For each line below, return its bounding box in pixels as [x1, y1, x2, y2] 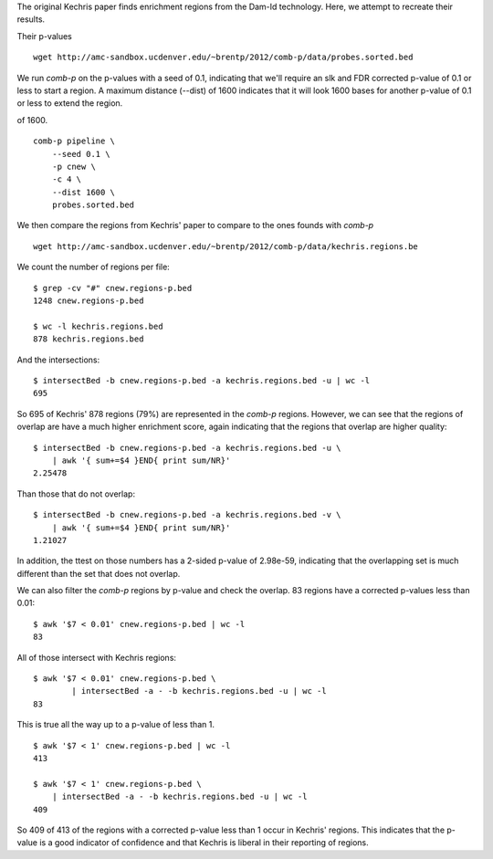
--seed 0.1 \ [51, 149, 110, 159]
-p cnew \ [51, 161, 96, 172]
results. [16, 14, 46, 25]
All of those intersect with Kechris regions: [16, 652, 177, 663]
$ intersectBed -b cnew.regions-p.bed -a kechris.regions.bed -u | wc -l [33, 375, 371, 385]
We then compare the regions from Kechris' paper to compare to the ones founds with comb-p [16, 220, 374, 231]
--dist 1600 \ [51, 187, 116, 197]
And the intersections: [16, 354, 100, 365]
